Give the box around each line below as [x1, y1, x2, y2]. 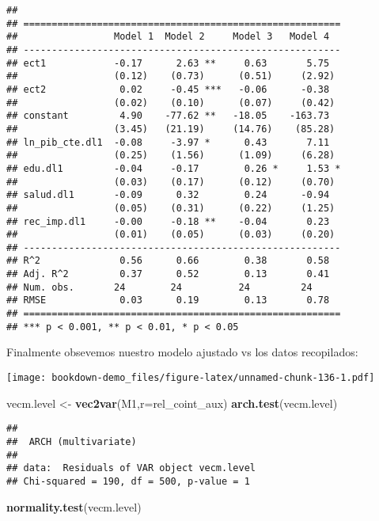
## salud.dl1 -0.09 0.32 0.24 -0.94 [6, 189, 330, 201]
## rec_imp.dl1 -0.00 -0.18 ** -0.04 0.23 [6, 215, 330, 227]
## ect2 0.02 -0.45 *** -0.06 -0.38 [6, 83, 330, 95]
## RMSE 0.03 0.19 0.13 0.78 [6, 295, 330, 306]
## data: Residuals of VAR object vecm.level [6, 462, 256, 474]
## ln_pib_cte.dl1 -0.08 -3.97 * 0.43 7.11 [6, 136, 330, 148]
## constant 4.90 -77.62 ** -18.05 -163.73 [6, 110, 330, 122]
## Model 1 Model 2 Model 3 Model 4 [6, 31, 330, 43]
